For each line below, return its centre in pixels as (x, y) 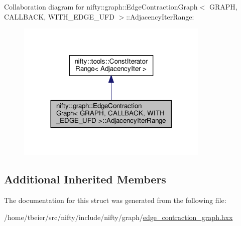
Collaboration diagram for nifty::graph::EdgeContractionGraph (101, 7)
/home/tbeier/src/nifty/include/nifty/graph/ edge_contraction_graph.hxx (118, 217)
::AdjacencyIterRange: (160, 16)
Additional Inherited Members (85, 179)
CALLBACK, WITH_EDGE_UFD (59, 16)
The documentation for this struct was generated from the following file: (115, 200)
